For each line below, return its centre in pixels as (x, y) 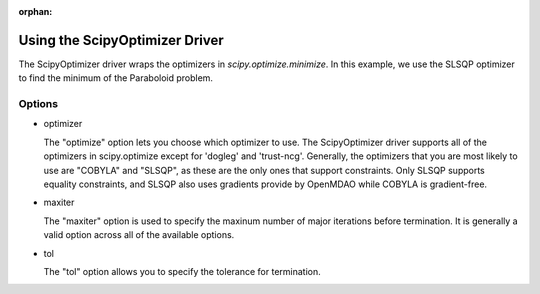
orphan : (35, 11)
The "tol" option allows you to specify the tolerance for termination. (182, 271)
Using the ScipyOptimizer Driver (121, 40)
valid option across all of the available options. (139, 235)
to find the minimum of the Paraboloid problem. (116, 78)
